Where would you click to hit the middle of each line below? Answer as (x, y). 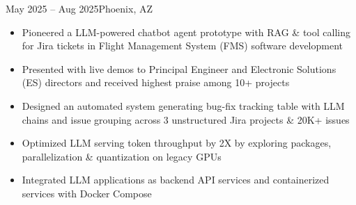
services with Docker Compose (87, 193)
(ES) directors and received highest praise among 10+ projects (156, 82)
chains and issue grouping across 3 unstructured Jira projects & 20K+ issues (186, 119)
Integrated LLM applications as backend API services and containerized (176, 180)
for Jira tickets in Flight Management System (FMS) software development (182, 46)
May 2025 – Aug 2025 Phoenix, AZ (79, 8)
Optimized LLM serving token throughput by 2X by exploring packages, (177, 143)
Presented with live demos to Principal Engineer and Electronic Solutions (179, 68)
